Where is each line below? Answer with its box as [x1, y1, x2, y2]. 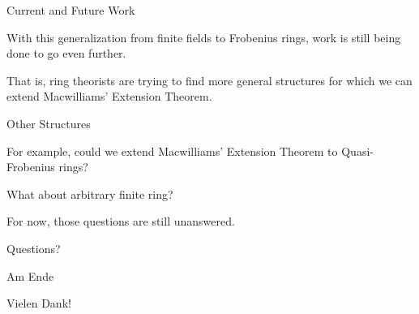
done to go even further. [6, 45, 126, 62]
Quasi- [341, 142, 374, 159]
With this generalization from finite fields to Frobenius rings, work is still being [6, 28, 401, 45]
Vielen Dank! [6, 295, 71, 312]
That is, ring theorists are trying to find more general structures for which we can [6, 71, 413, 88]
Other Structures [6, 114, 91, 131]
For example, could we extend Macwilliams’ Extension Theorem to [6, 142, 338, 159]
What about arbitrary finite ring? [6, 185, 173, 202]
